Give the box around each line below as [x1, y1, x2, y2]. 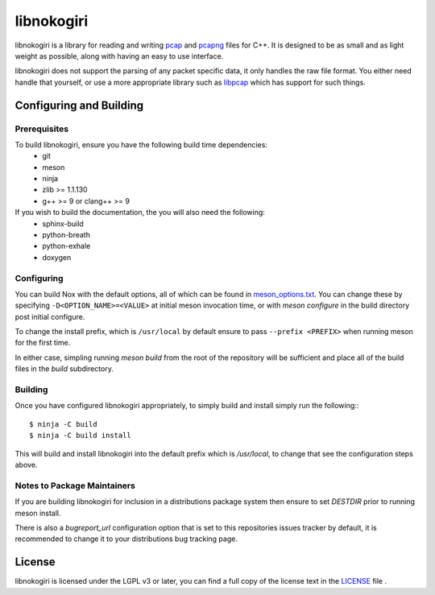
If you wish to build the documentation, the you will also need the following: [14, 208, 266, 217]
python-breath [42, 230, 90, 239]
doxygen [42, 252, 72, 262]
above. [14, 460, 38, 469]
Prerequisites [14, 123, 68, 134]
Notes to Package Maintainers [14, 480, 136, 491]
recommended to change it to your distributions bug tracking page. [14, 534, 238, 543]
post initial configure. [14, 312, 85, 321]
